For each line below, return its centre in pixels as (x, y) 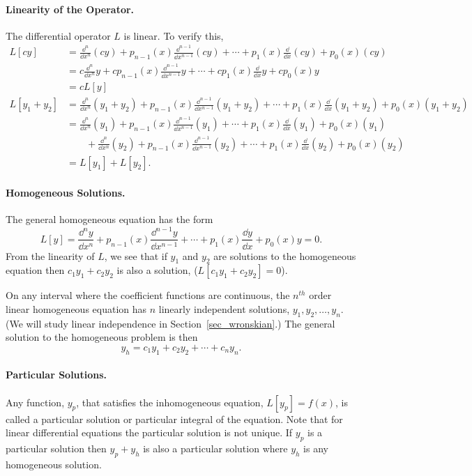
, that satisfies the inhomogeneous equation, (170, 402)
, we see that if (136, 255)
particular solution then (56, 448)
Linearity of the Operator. (70, 9)
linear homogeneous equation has (76, 308)
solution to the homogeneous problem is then (102, 337)
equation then (35, 270)
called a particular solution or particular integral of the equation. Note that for (174, 419)
